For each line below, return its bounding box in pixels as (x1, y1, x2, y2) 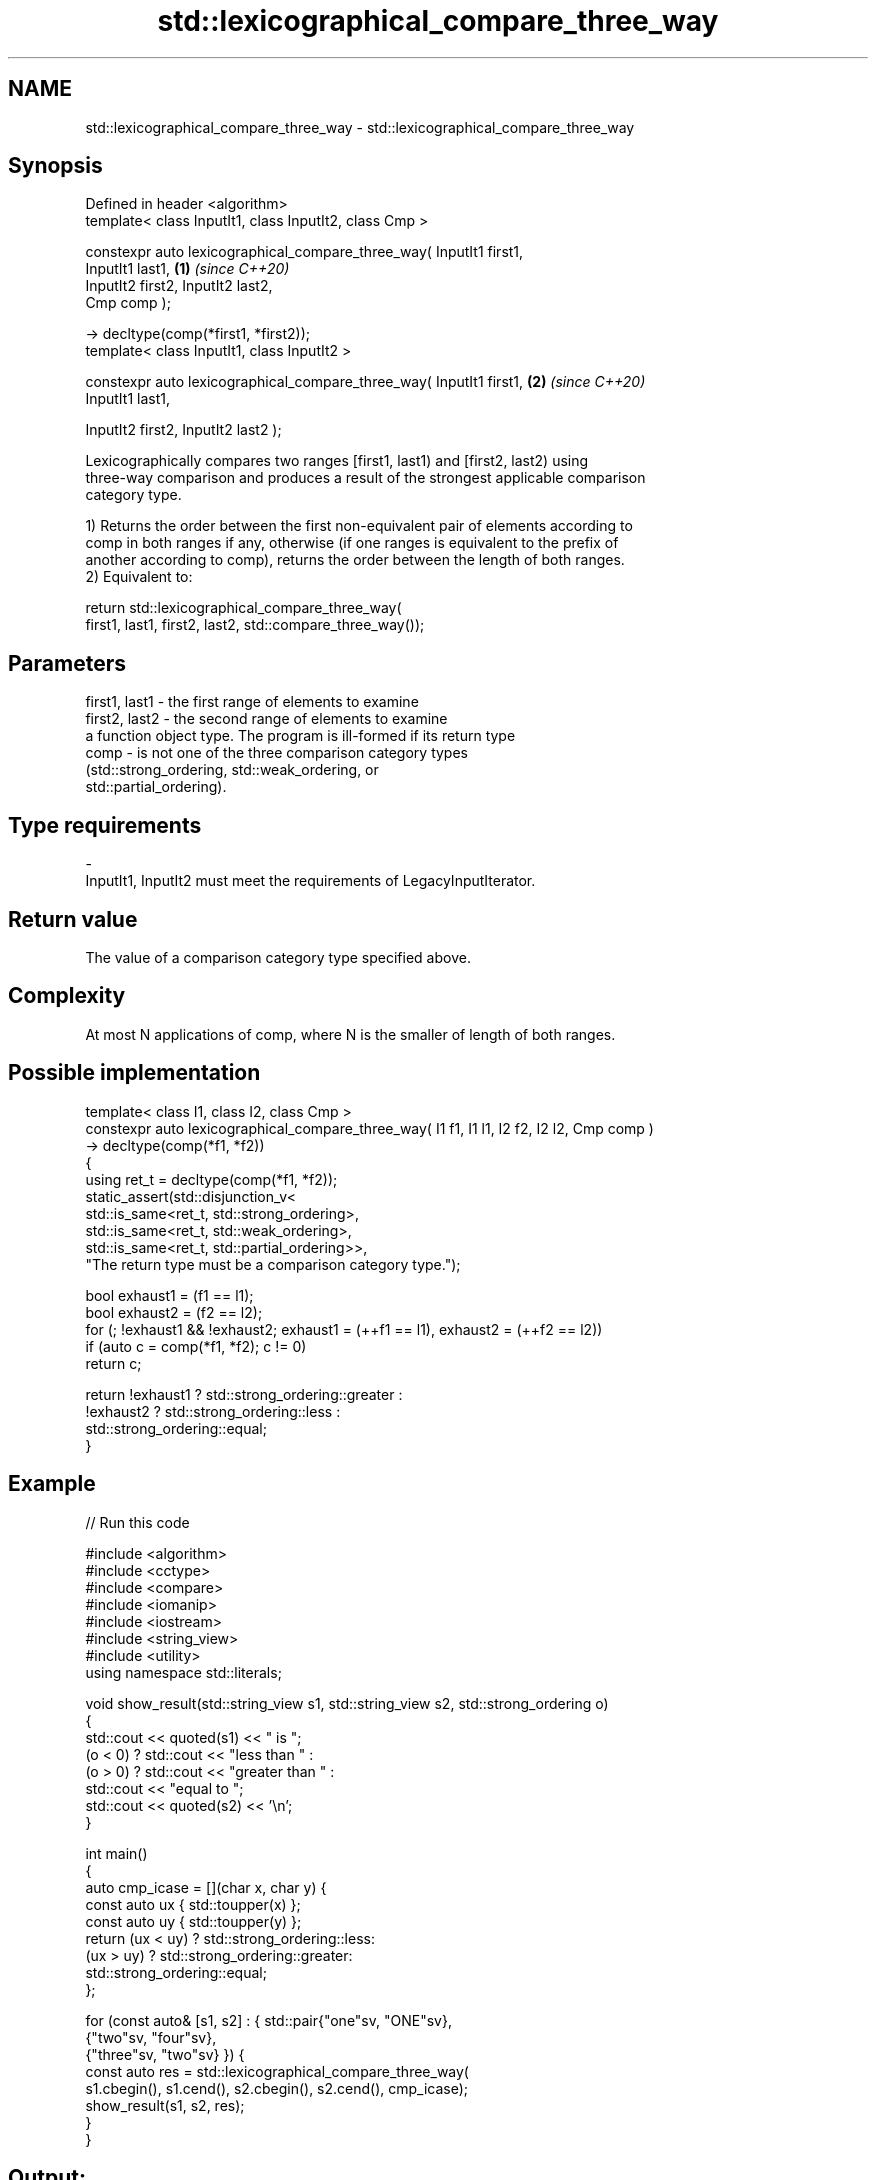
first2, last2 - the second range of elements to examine (85, 710, 448, 728)
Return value (8, 906, 138, 932)
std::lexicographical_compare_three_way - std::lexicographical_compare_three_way (85, 118, 635, 136)
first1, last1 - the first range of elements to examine (85, 693, 419, 711)
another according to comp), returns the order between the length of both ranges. (85, 551, 625, 569)
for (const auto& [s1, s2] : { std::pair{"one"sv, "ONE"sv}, (85, 2011, 452, 2029)
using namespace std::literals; (85, 1663, 282, 1681)
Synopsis (8, 153, 103, 179)
